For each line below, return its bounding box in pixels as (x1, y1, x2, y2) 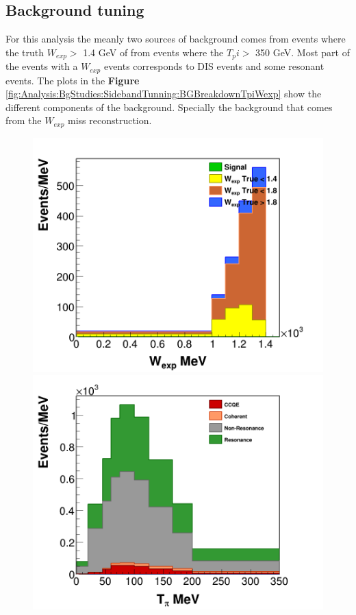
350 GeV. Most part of (255, 45, 350, 59)
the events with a (5, 59, 78, 73)
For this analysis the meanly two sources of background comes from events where (5, 32, 346, 46)
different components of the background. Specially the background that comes (5, 99, 333, 114)
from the (5, 113, 42, 128)
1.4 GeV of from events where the (83, 45, 224, 59)
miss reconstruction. (68, 113, 152, 128)
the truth (5, 45, 44, 59)
